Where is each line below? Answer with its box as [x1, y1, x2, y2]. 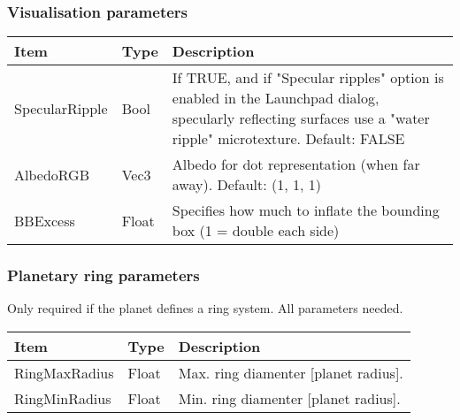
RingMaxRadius [14, 363, 114, 384]
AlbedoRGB [14, 164, 90, 185]
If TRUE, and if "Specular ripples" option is [172, 67, 444, 88]
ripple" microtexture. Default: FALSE [172, 128, 405, 149]
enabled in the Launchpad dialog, [172, 88, 379, 109]
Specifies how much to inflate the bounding [172, 200, 440, 221]
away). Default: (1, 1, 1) [172, 174, 322, 195]
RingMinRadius [14, 388, 111, 409]
